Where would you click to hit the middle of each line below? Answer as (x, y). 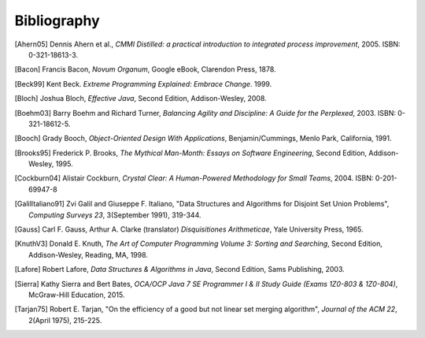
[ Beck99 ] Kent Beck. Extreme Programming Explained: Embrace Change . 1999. (143, 84)
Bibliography (57, 20)
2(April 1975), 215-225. (65, 320)
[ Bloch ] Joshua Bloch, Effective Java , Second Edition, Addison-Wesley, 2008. (140, 98)
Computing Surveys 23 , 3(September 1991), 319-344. (115, 215)
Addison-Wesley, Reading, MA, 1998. (89, 254)
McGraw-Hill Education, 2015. (77, 295)
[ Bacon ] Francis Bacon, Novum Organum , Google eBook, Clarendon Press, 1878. (145, 69)
